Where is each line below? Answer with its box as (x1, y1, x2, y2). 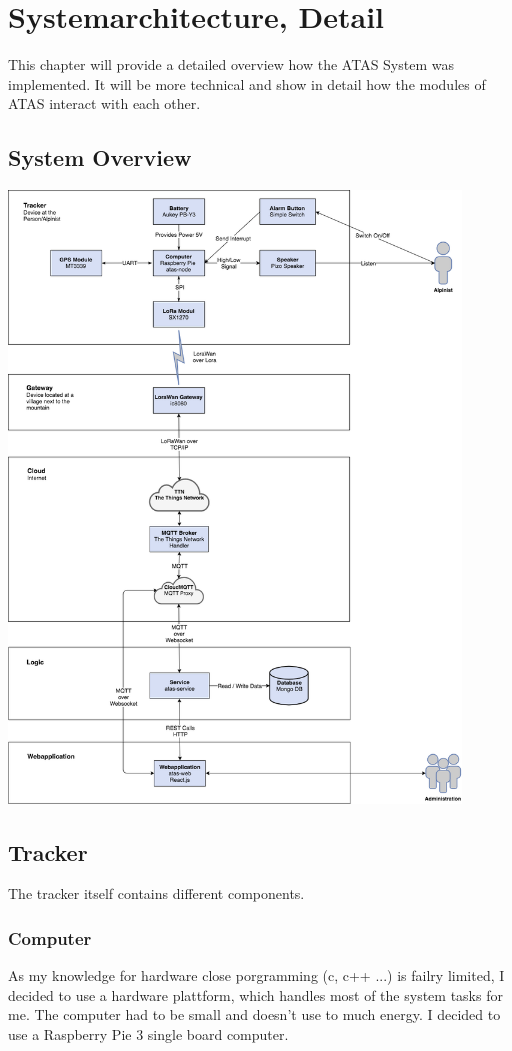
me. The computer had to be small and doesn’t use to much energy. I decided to (8, 1004, 501, 1025)
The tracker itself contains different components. (8, 883, 305, 904)
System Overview (8, 142, 192, 173)
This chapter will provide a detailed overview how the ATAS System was (8, 54, 454, 75)
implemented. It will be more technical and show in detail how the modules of (8, 73, 486, 94)
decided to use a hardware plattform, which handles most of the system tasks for (8, 984, 503, 1005)
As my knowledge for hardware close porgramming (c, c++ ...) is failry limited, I (8, 965, 505, 986)
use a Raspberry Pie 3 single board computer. (8, 1024, 289, 1045)
